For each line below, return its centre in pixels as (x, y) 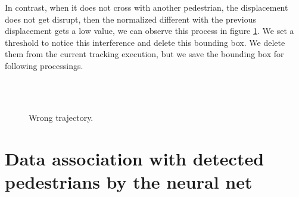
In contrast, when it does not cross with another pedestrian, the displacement (147, 7)
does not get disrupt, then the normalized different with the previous (130, 19)
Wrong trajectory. (61, 117)
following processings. (44, 65)
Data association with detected (135, 158)
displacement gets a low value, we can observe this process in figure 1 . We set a (149, 31)
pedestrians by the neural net (129, 181)
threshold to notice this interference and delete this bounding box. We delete (145, 42)
